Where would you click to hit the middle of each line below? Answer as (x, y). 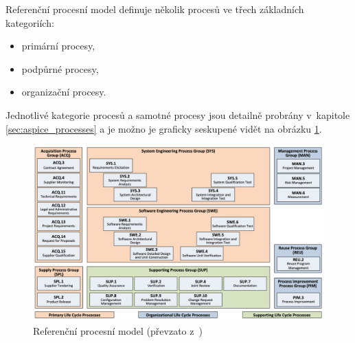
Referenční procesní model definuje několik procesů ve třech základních (155, 9)
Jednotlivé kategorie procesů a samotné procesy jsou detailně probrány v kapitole (178, 114)
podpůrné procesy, (60, 68)
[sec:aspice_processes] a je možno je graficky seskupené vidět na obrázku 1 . (164, 128)
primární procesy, (58, 46)
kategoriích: (30, 22)
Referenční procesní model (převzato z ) (118, 330)
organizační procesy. (64, 92)
